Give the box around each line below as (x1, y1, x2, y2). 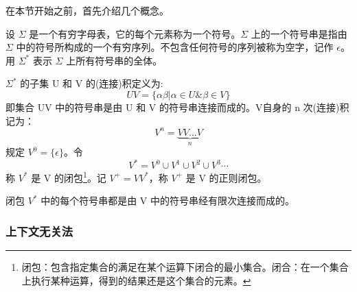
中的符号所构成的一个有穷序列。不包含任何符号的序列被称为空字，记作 (16, 40, 334, 54)
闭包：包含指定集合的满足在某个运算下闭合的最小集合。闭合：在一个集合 (21, 260, 349, 274)
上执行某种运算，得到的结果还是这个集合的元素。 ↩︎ (21, 273, 251, 287)
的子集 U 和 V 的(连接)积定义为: (20, 76, 163, 90)
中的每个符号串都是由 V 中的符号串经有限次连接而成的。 (41, 193, 295, 208)
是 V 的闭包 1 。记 (31, 169, 106, 184)
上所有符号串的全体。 (66, 53, 163, 67)
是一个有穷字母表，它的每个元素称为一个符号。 (29, 26, 241, 40)
